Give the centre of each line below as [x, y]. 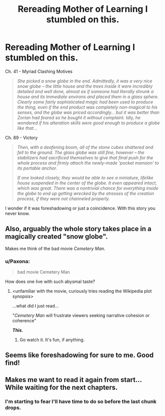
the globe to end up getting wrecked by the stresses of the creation [85, 193]
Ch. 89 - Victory [21, 138]
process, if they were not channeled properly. [63, 199]
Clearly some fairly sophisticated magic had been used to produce [85, 102]
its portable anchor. [37, 168]
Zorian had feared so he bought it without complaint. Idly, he [79, 117]
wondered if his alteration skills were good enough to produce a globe [88, 123]
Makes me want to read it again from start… [73, 380]
